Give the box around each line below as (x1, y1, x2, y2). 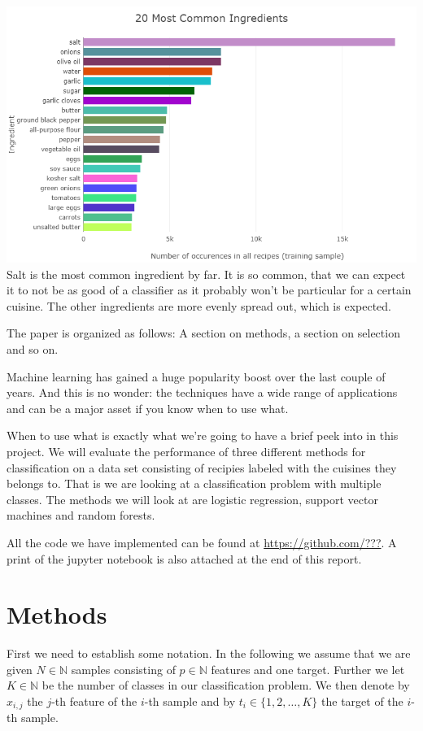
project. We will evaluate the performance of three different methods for (7, 442, 366, 459)
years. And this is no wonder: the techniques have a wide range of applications (7, 384, 398, 401)
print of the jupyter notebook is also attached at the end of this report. (7, 550, 362, 567)
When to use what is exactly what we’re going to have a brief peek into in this (7, 427, 399, 444)
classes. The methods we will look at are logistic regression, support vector (7, 490, 378, 507)
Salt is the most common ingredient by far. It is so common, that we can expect (7, 265, 406, 282)
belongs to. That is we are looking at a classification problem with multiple (7, 475, 382, 492)
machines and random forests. (7, 507, 155, 524)
